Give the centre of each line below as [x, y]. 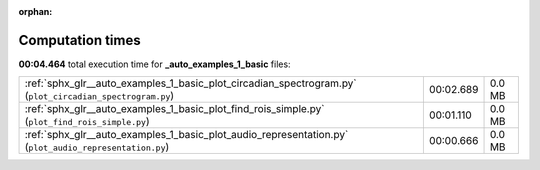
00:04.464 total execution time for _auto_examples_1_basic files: [154, 64]
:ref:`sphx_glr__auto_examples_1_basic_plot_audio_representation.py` [186, 135]
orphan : [35, 11]
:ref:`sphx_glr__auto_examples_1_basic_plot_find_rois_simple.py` [174, 109]
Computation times [79, 40]
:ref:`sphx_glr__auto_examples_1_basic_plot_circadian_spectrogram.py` [190, 83]
